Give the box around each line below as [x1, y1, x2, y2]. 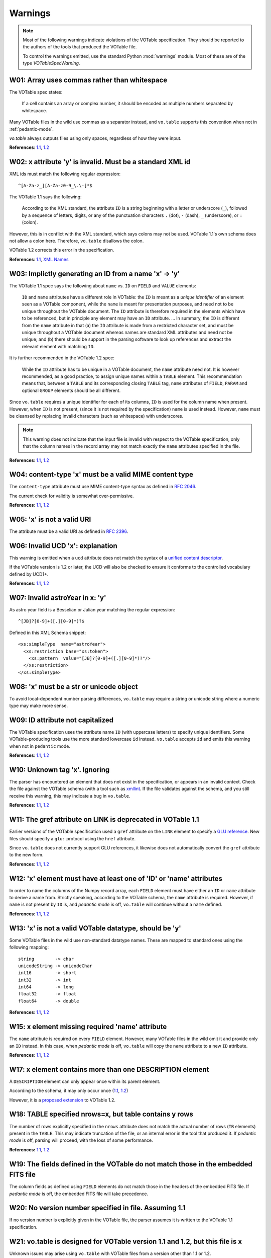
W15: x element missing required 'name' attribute [9, 1023, 167, 1031]
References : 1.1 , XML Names [9, 256, 69, 262]
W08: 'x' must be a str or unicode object [9, 682, 138, 691]
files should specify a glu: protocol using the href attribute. [9, 835, 135, 841]
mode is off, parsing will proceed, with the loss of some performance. [9, 1137, 153, 1143]
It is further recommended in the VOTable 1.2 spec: [9, 355, 115, 361]
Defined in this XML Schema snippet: [9, 630, 86, 636]
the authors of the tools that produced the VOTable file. [23, 44, 137, 50]
